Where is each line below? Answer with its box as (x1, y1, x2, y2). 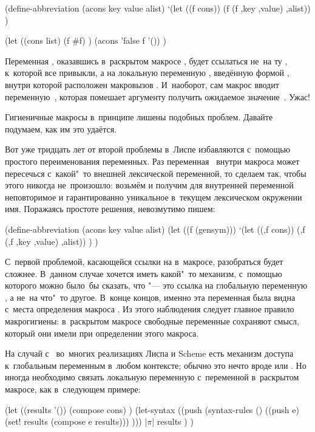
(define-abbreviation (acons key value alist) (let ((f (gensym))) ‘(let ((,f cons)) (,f (5, 222, 305, 235)
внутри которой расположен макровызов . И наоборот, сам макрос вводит (5, 78, 279, 91)
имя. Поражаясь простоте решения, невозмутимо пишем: (5, 202, 215, 215)
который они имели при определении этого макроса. (5, 326, 199, 339)
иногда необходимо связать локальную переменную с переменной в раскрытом (5, 371, 299, 383)
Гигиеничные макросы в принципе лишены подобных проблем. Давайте (5, 111, 273, 123)
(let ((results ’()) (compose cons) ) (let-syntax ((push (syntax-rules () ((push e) (5, 403, 299, 416)
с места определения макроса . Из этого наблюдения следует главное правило (5, 303, 294, 315)
